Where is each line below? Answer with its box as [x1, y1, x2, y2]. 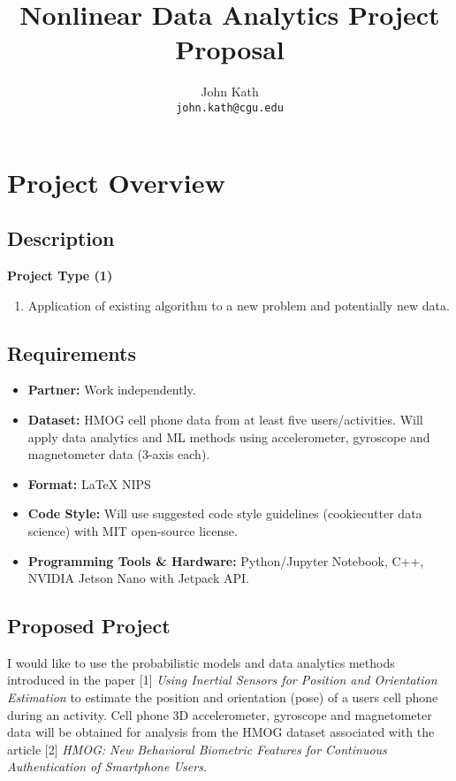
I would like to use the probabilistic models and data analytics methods [7, 653, 395, 671]
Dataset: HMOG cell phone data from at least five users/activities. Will [27, 410, 423, 428]
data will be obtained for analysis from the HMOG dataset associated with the [7, 723, 435, 741]
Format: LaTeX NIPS [27, 474, 151, 493]
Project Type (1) [7, 265, 113, 284]
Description [7, 225, 115, 252]
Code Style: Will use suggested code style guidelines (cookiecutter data [27, 504, 422, 523]
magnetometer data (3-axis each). [27, 445, 210, 463]
